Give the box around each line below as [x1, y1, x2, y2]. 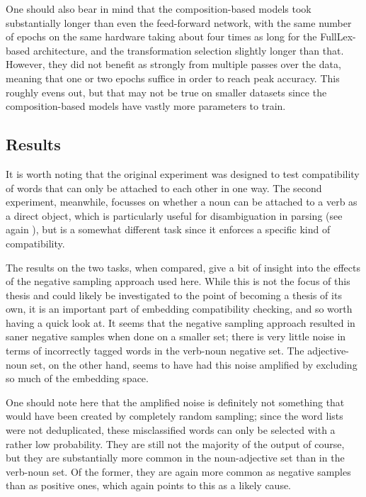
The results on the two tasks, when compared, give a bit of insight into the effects [6, 259, 360, 274]
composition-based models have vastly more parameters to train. [6, 99, 286, 113]
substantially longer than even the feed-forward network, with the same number [6, 15, 352, 30]
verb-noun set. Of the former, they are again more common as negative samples [6, 464, 351, 479]
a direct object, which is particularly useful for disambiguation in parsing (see [6, 208, 343, 223]
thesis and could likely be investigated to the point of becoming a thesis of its [6, 287, 342, 302]
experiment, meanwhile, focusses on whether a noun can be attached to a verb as [6, 194, 358, 209]
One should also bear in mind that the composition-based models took [6, 1, 311, 16]
